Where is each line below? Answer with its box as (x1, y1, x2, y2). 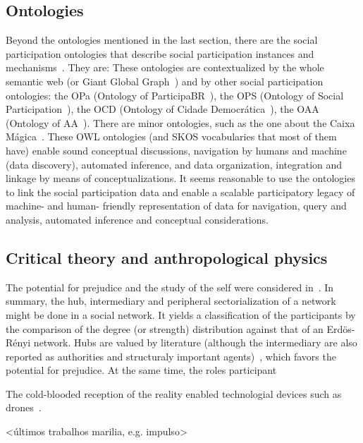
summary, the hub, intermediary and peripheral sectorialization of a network (6, 293, 336, 308)
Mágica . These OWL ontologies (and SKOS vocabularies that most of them (6, 129, 337, 144)
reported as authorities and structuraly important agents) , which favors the (6, 348, 336, 363)
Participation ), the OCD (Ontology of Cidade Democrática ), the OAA (6, 102, 319, 116)
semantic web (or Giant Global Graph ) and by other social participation (6, 73, 324, 88)
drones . (6, 400, 42, 415)
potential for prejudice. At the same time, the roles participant (6, 363, 277, 377)
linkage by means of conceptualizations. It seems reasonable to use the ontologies (6, 171, 355, 186)
